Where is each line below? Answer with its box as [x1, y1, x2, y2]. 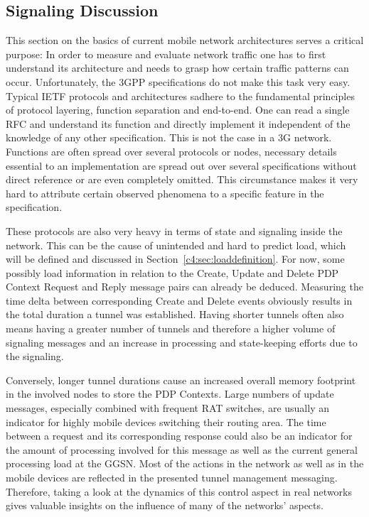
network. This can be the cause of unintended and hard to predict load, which [6, 237, 346, 252]
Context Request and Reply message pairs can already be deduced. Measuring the [6, 279, 363, 294]
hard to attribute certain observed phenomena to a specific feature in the [6, 185, 324, 200]
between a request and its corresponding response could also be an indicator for [6, 428, 353, 443]
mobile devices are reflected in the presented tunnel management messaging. [6, 470, 338, 485]
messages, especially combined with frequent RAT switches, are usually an [6, 401, 329, 415]
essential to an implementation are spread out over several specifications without [6, 158, 357, 173]
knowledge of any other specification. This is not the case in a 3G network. [6, 130, 332, 145]
